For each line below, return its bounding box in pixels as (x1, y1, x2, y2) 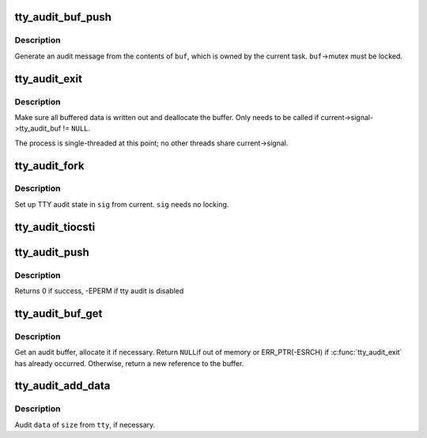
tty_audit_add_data (14, 379, 111, 393)
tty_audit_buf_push (14, 10, 112, 24)
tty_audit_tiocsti (14, 220, 96, 233)
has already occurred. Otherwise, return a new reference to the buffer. (14, 358, 244, 368)
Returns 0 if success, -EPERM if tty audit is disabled (14, 286, 184, 296)
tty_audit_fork (14, 159, 85, 172)
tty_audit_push (14, 245, 90, 259)
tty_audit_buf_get (14, 307, 103, 320)
